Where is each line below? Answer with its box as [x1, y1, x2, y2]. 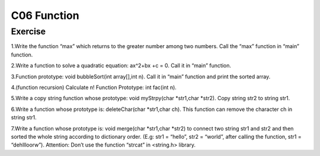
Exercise [11, 26, 46, 37]
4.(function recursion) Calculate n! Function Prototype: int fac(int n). [11, 84, 177, 91]
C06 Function [11, 9, 79, 22]
